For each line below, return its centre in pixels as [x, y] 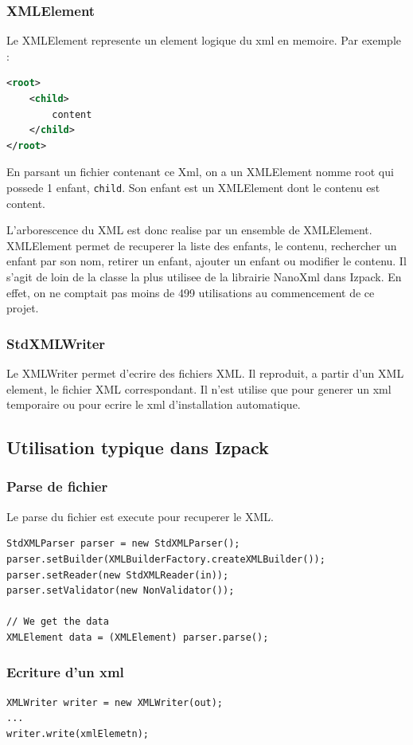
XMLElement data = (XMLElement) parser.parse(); [138, 637]
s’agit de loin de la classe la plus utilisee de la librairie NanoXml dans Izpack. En [204, 276]
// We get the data [58, 622]
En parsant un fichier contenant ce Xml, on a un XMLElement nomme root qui [200, 172]
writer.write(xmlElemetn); [78, 733]
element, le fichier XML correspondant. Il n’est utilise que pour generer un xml [199, 388]
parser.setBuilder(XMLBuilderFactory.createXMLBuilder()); [166, 559]
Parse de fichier [57, 486]
